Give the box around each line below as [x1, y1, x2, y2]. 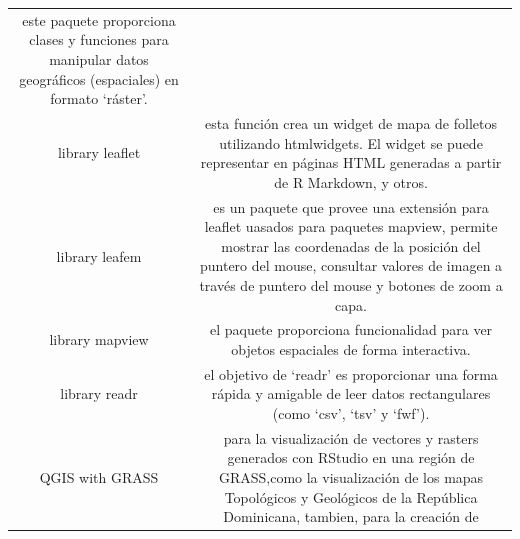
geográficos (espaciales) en [19, 68, 179, 89]
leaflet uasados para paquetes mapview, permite [204, 216, 498, 237]
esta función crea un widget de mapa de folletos [205, 112, 497, 133]
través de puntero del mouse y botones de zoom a [199, 274, 503, 295]
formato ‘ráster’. [50, 88, 148, 109]
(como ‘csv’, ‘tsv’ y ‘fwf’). [272, 403, 430, 424]
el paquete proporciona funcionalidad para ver [209, 319, 493, 340]
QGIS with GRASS [39, 467, 159, 488]
